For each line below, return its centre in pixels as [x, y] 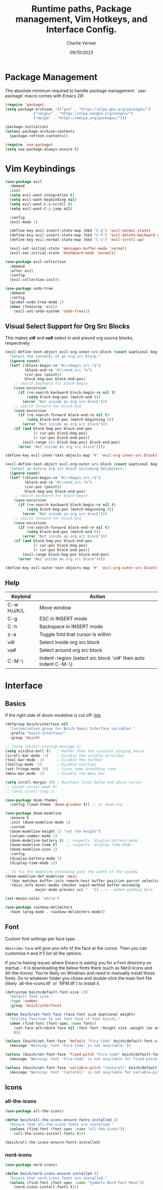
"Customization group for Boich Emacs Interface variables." [73, 729]
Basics [15, 703]
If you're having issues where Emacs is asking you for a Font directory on [78, 962]
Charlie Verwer [81, 43]
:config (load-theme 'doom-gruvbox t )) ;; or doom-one [66, 805]
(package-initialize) [27, 127]
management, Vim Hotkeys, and [81, 19]
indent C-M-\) [56, 664]
